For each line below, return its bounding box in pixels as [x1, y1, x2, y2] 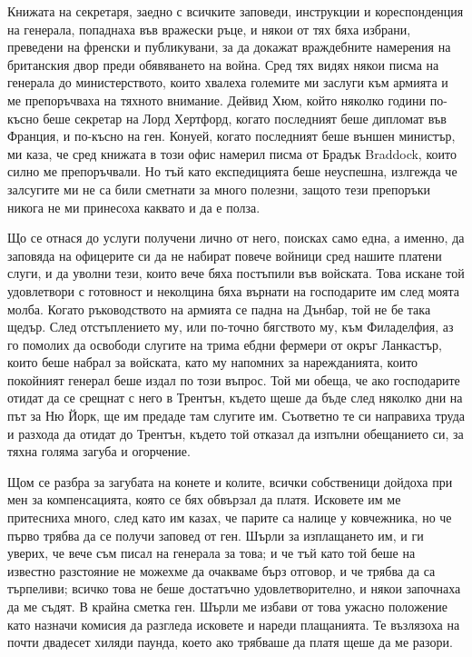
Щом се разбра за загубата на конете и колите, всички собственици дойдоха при [7, 472, 453, 491]
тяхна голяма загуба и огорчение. [7, 442, 191, 461]
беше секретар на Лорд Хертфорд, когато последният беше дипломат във [43, 108, 447, 127]
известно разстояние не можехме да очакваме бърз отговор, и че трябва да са [7, 561, 436, 580]
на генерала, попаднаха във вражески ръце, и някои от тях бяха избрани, [7, 19, 411, 38]
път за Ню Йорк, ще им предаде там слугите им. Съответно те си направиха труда [7, 406, 465, 425]
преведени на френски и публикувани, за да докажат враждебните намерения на [7, 37, 451, 56]
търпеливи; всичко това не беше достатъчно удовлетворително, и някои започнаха [7, 579, 461, 598]
